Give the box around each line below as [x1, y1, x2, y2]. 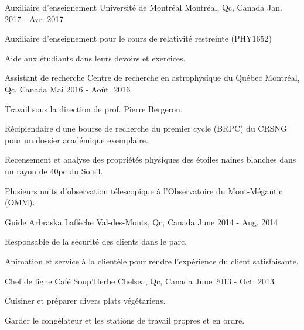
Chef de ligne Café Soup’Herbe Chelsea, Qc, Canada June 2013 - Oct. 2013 [5, 274, 275, 287]
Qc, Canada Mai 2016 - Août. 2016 [5, 82, 131, 95]
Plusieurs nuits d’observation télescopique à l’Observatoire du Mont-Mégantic [5, 184, 283, 197]
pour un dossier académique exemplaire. [5, 133, 148, 146]
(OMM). [5, 196, 35, 208]
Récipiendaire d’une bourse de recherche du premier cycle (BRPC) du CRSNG [5, 122, 288, 135]
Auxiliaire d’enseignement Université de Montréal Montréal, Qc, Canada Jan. [5, 1, 282, 13]
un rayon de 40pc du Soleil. [5, 164, 103, 177]
